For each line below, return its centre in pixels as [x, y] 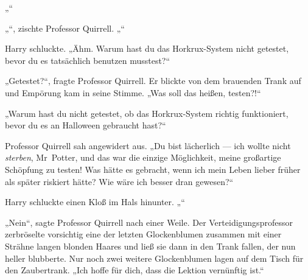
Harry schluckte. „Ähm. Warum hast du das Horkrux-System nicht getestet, [147, 48]
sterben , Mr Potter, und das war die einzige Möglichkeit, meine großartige [143, 157]
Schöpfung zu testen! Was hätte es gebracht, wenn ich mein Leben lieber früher [153, 169]
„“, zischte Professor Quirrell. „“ [65, 28]
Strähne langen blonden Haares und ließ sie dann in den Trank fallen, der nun [150, 246]
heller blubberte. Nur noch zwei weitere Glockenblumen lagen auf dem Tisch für [154, 258]
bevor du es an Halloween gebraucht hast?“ [86, 125]
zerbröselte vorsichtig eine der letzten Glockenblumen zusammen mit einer [143, 234]
